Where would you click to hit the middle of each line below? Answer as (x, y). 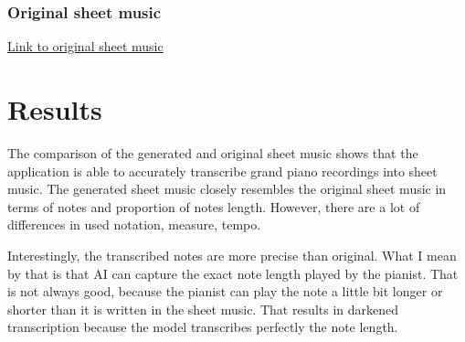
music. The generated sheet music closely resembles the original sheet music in (227, 189)
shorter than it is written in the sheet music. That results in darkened (203, 309)
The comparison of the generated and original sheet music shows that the (213, 152)
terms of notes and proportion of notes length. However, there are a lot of (214, 206)
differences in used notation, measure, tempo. (134, 224)
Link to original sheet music (85, 46)
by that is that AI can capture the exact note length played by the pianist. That (233, 273)
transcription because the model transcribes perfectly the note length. (203, 327)
